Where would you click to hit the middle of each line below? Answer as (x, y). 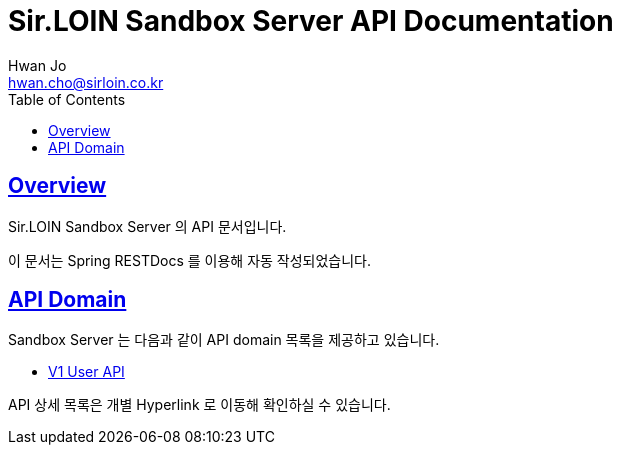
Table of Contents (67, 99)
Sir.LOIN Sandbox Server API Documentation (311, 21)
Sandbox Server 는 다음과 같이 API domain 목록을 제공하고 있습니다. (224, 340)
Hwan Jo (37, 65)
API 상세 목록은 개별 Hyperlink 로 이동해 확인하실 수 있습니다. (199, 405)
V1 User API (86, 372)
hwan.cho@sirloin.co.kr (86, 82)
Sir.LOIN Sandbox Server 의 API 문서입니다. (147, 226)
